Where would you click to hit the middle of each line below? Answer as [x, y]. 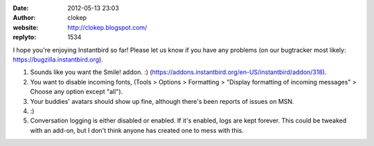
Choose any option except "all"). [77, 92]
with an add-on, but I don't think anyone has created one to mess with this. [137, 130]
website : [26, 27]
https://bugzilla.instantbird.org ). [58, 60]
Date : [21, 8]
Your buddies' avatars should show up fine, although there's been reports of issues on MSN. [162, 101]
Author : [24, 18]
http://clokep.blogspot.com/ [107, 27]
